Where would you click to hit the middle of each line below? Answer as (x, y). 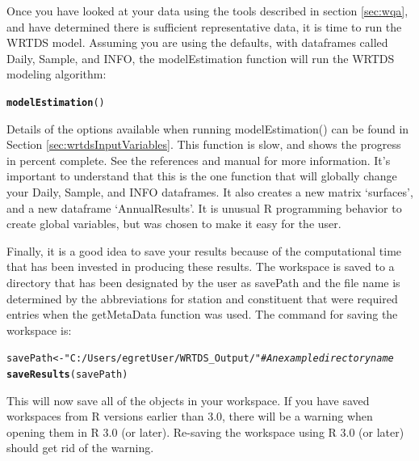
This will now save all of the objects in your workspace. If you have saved (188, 400)
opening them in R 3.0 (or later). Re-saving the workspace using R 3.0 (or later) (205, 431)
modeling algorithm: (57, 74)
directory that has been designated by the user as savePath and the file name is (203, 282)
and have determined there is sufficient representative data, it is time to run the (204, 26)
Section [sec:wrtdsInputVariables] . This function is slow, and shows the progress (204, 144)
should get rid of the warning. (80, 448)
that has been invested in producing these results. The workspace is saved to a (201, 266)
